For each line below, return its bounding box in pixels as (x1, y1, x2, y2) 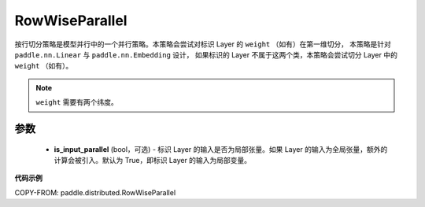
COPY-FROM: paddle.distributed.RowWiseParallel (14, 187, 176, 197)
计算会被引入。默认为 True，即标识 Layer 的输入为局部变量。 (54, 155, 252, 164)
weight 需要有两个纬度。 (35, 98, 118, 107)
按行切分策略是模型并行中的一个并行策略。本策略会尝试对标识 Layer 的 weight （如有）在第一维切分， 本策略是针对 (14, 39, 391, 49)
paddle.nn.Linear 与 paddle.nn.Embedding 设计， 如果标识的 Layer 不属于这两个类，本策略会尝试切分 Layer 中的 (14, 50, 397, 59)
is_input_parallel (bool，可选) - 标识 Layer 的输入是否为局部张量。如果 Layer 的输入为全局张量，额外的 (54, 144, 388, 153)
